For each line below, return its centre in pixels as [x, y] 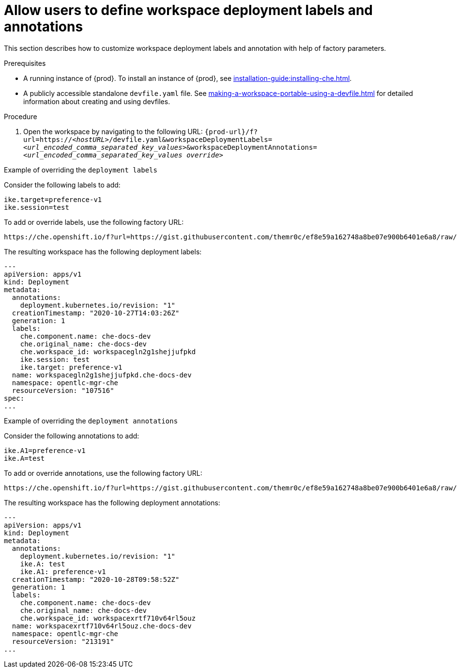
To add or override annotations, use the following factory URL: [103, 473]
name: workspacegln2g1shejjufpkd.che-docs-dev [102, 375]
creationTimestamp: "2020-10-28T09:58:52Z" [96, 579]
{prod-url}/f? [231, 132]
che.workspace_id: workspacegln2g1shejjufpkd [108, 352]
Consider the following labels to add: [62, 185]
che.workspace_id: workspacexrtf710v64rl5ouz [108, 618]
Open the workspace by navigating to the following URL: [113, 131]
